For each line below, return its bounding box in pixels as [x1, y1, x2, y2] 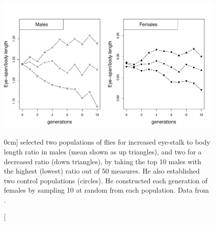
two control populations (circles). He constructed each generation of [4, 175, 208, 185]
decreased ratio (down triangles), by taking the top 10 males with [4, 156, 201, 166]
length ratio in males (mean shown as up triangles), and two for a [4, 147, 202, 156]
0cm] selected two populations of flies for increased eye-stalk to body [4, 137, 211, 147]
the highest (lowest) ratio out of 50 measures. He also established [4, 166, 200, 176]
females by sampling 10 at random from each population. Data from [4, 185, 209, 195]
